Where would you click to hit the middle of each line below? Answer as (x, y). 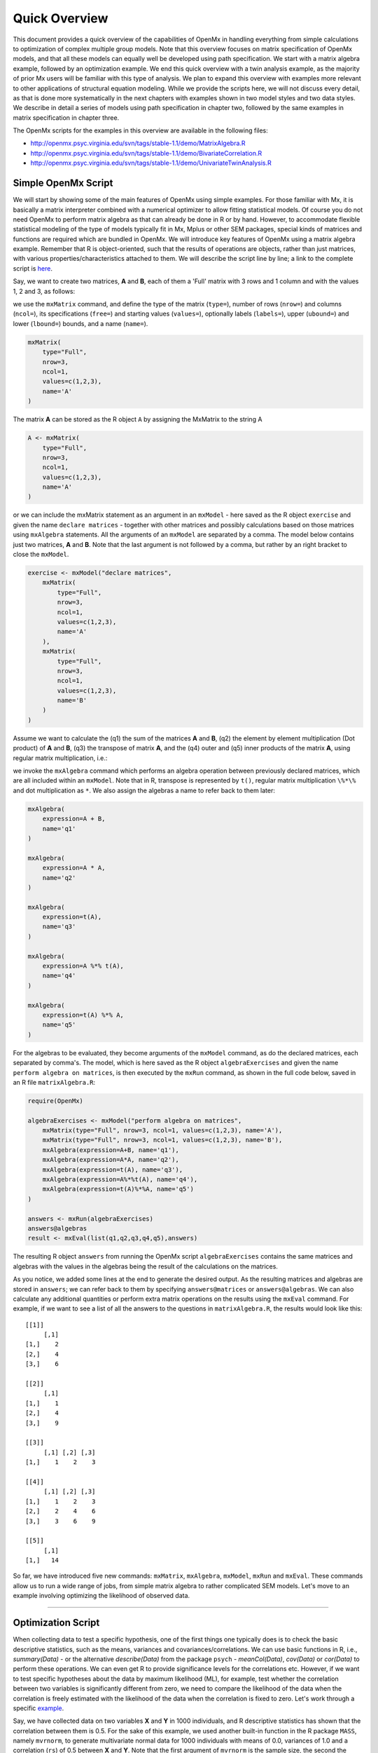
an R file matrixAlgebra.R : (54, 1082)
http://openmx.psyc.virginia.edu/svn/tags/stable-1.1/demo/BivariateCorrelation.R (146, 153)
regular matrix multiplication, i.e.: (60, 758)
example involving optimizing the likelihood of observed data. (101, 1596)
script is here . (33, 268)
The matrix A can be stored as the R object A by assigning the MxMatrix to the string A (138, 419)
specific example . (38, 1708)
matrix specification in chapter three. (66, 117)
